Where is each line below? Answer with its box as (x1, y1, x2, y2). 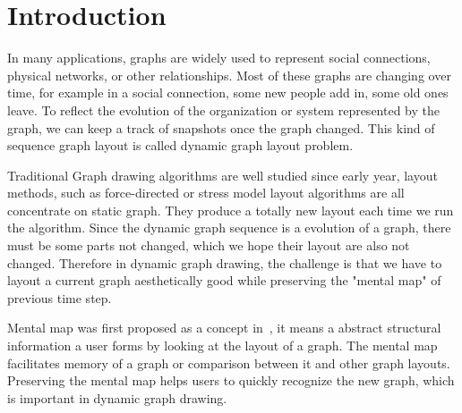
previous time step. (7, 288, 112, 307)
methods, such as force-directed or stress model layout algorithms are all (7, 183, 405, 202)
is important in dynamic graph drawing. (7, 388, 227, 407)
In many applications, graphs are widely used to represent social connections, (7, 48, 431, 67)
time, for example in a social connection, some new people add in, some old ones (7, 83, 449, 102)
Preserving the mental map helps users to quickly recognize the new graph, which (7, 371, 455, 390)
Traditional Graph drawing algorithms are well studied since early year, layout (7, 165, 438, 184)
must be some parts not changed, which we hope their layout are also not (7, 236, 410, 255)
